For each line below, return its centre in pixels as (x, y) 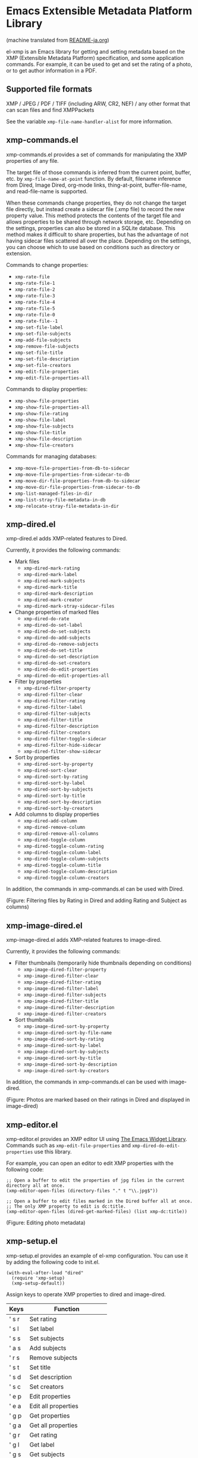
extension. (19, 253)
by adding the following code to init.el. (53, 1262)
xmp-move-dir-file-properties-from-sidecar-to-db (78, 487)
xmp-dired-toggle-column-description (70, 872)
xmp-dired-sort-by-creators (58, 809)
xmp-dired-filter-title (53, 720)
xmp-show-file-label (40, 420)
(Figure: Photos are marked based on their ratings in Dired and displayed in (98, 1100)
